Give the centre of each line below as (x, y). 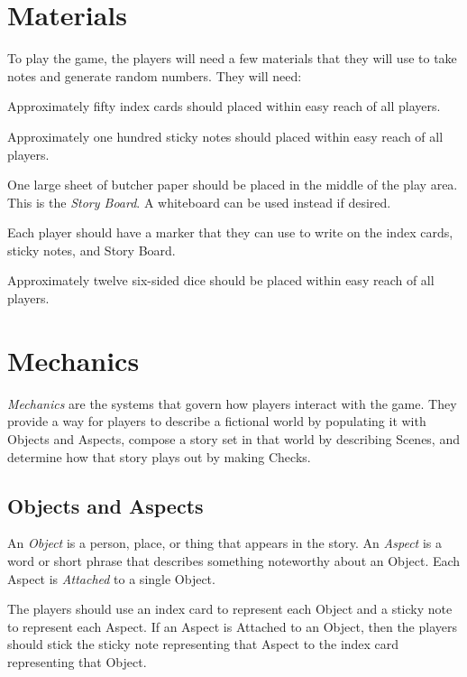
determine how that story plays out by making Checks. (159, 456)
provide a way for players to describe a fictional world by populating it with (217, 421)
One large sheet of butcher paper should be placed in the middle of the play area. (233, 185)
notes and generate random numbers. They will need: (155, 75)
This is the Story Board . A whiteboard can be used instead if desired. (199, 202)
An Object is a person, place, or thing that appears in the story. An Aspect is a (224, 543)
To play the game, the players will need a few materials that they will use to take (232, 58)
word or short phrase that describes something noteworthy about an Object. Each (234, 560)
